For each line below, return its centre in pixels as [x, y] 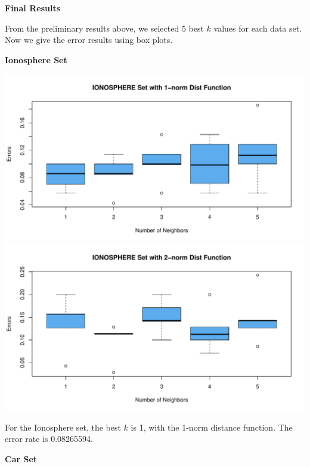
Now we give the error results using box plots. [89, 40]
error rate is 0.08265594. [49, 439]
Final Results [33, 8]
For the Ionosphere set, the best [63, 427]
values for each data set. [258, 28]
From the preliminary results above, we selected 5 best [104, 28]
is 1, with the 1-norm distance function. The [212, 427]
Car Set [21, 458]
